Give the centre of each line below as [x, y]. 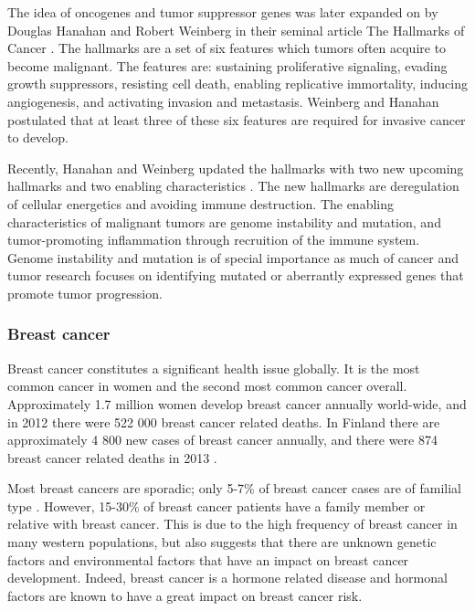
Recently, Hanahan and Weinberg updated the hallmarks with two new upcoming [236, 168]
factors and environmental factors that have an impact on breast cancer [208, 559]
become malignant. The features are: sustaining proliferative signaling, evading [227, 65]
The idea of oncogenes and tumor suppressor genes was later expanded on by [223, 12]
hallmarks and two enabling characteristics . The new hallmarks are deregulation [233, 186]
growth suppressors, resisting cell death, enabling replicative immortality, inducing [237, 84]
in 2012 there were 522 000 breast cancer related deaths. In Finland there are [224, 421]
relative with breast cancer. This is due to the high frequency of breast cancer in [232, 524]
